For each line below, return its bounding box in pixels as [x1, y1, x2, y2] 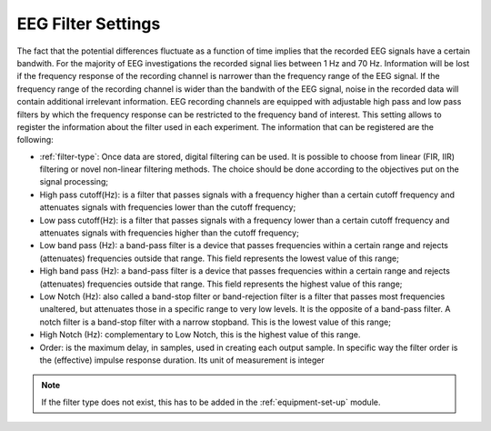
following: [16, 135, 54, 145]
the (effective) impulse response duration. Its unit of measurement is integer [39, 355, 325, 366]
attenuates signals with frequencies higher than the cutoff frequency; [39, 227, 299, 238]
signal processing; [39, 176, 109, 187]
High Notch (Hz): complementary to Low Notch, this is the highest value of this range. [39, 329, 361, 340]
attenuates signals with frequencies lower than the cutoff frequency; [39, 202, 296, 213]
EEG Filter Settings [16, 14, 161, 34]
